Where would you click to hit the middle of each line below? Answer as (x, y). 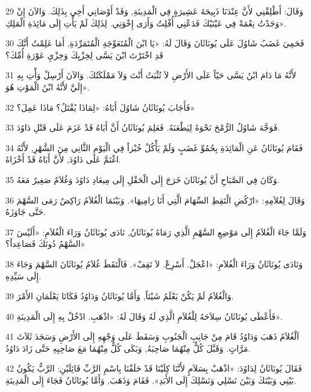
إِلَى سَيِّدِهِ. (24, 275)
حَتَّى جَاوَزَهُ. (26, 212)
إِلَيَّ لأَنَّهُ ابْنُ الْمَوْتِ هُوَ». (48, 86)
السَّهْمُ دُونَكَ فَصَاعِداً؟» (46, 244)
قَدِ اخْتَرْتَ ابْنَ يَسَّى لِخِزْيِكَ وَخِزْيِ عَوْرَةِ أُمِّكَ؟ (84, 54)
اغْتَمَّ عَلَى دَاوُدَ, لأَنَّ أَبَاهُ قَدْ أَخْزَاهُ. (63, 159)
